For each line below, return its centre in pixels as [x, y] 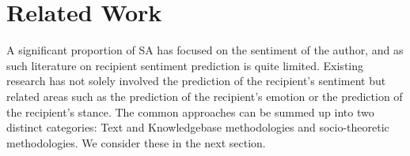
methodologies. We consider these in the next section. [136, 142]
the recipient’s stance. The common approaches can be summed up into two [190, 111]
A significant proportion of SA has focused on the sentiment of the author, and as [205, 50]
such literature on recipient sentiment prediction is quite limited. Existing [185, 65]
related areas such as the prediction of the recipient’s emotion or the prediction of [205, 96]
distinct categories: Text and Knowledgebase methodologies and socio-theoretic [198, 127]
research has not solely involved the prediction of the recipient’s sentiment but [196, 81]
